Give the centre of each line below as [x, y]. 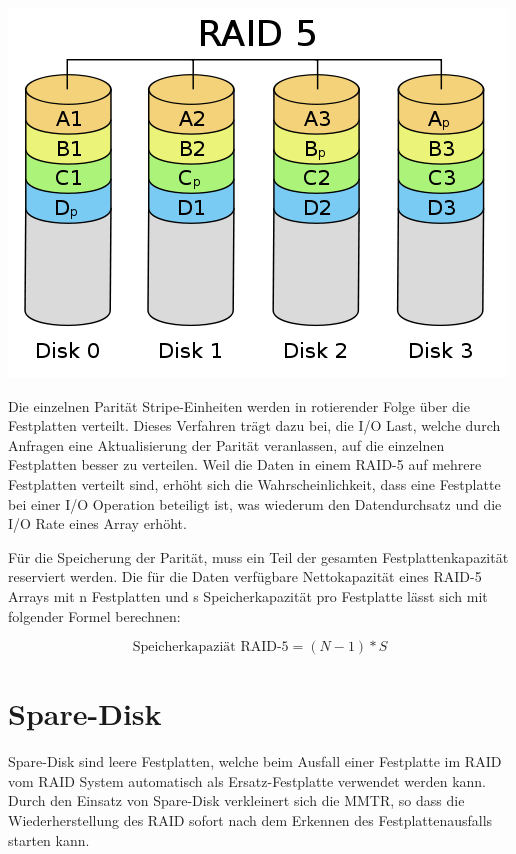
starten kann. [49, 839]
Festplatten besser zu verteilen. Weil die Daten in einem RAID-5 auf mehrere [245, 464]
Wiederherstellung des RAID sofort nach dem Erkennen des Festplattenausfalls [250, 820]
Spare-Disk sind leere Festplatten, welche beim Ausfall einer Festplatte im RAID [255, 761]
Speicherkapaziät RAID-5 [210, 647]
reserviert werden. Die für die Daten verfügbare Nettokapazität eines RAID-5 [245, 576]
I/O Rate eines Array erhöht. [97, 523]
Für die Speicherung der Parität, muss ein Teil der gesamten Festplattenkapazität [258, 556]
